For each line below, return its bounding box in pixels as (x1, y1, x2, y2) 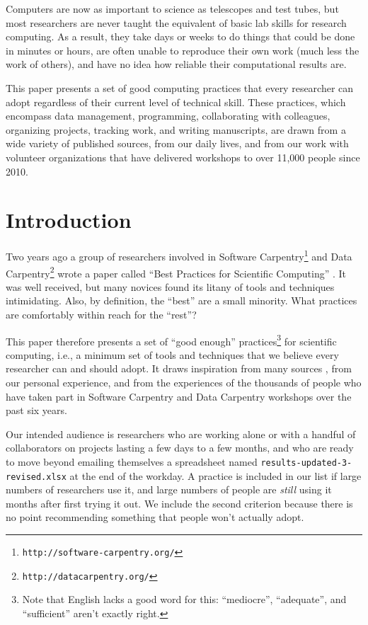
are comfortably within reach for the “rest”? (6, 306, 197, 321)
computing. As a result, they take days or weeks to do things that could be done (6, 29, 355, 44)
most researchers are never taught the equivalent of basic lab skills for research (6, 15, 347, 30)
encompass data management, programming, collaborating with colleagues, (6, 108, 330, 123)
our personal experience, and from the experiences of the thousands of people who (6, 374, 362, 389)
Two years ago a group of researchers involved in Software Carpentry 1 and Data (6, 247, 352, 263)
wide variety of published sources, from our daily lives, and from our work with (6, 136, 349, 151)
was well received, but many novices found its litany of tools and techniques (6, 279, 335, 294)
